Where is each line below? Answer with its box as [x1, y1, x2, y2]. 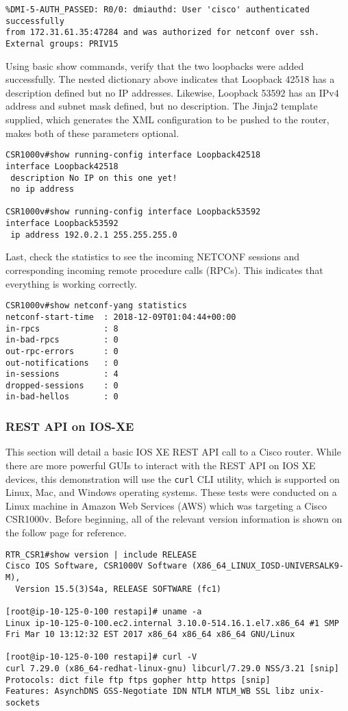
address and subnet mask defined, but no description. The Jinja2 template [5, 99, 318, 113]
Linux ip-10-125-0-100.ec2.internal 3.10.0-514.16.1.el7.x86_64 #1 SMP [5, 618, 339, 628]
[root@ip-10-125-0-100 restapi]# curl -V [5, 652, 197, 662]
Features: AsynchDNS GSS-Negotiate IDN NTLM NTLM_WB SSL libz [5, 686, 295, 697]
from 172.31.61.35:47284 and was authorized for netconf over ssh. [5, 27, 320, 38]
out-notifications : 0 [5, 358, 119, 368]
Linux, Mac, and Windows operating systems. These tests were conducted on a [5, 485, 337, 499]
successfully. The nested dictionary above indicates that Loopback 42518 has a [5, 72, 335, 86]
